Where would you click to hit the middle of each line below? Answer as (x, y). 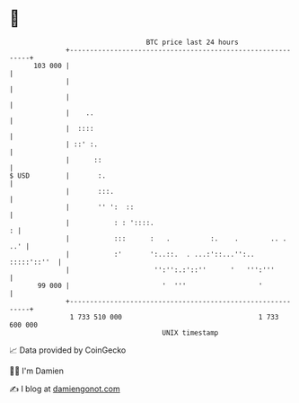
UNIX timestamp (190, 333)
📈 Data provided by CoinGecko (68, 350)
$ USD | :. (57, 175)
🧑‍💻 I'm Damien (37, 371)
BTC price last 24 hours (193, 42)
